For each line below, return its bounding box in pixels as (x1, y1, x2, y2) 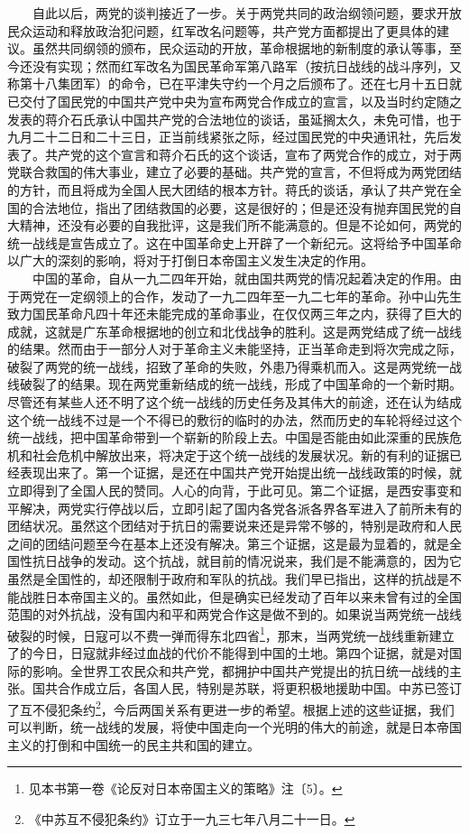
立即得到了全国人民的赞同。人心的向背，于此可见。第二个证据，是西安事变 (7, 481, 449, 500)
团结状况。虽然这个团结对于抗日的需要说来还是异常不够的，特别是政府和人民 (7, 516, 462, 535)
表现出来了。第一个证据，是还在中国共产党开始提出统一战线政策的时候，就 (19, 463, 462, 482)
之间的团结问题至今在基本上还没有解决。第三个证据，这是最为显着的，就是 (7, 533, 449, 552)
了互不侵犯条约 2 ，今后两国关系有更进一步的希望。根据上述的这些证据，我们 (7, 697, 455, 718)
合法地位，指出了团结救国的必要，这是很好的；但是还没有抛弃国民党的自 (32, 198, 462, 217)
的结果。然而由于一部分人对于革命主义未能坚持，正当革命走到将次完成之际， (7, 339, 462, 358)
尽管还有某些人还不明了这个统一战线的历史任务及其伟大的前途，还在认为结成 (7, 393, 462, 412)
